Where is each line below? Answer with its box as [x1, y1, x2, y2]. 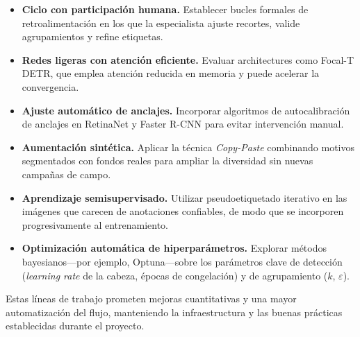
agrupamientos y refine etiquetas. [22, 29, 163, 44]
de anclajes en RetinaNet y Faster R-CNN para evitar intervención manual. [22, 116, 344, 131]
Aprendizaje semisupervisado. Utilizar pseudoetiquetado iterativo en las [22, 190, 347, 205]
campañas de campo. [22, 166, 111, 181]
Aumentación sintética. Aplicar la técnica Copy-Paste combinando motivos [22, 139, 354, 154]
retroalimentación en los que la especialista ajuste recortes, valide [22, 15, 300, 30]
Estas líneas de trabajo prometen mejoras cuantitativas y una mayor [6, 291, 297, 306]
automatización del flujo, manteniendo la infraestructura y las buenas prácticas [6, 304, 343, 319]
